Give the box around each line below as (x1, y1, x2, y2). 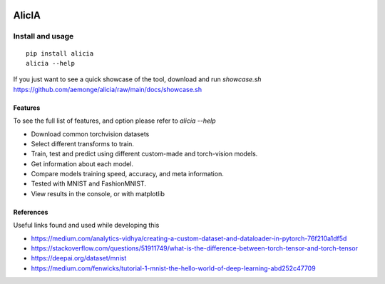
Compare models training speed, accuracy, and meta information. (31, 170, 224, 178)
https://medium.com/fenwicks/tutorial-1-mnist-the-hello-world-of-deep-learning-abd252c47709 (31, 264, 317, 273)
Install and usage (13, 31, 74, 41)
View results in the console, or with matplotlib (31, 189, 165, 198)
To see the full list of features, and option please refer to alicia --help (13, 116, 217, 125)
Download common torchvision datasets (31, 129, 150, 138)
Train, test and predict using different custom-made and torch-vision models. (31, 150, 258, 158)
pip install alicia (26, 49, 94, 57)
